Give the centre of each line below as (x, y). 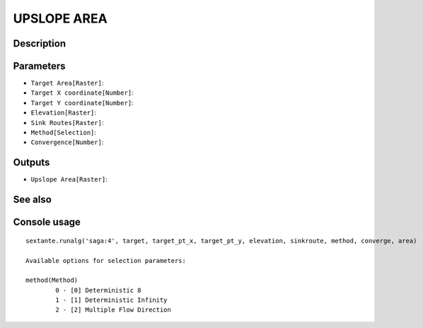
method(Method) (52, 280)
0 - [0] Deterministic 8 (98, 290)
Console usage (47, 222)
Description (40, 43)
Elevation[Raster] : (64, 112)
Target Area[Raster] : (67, 83)
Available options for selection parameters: (106, 260)
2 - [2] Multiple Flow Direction (113, 310)
